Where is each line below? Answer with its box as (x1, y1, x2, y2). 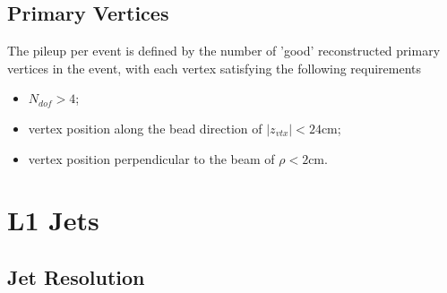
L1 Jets (7, 202, 99, 238)
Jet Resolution (7, 263, 145, 290)
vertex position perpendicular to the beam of (28, 149, 275, 168)
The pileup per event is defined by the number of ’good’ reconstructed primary (7, 41, 441, 60)
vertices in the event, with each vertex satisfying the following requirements (7, 58, 422, 77)
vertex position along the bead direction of (28, 118, 262, 137)
